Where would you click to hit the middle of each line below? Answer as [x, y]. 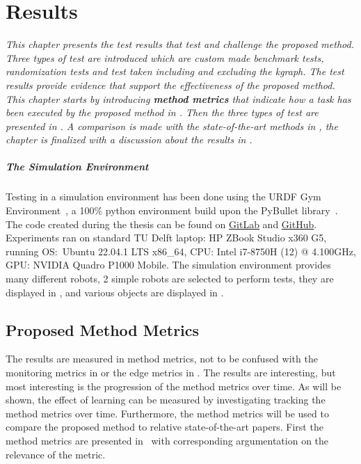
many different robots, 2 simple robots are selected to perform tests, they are [170, 278]
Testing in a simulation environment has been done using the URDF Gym [163, 197]
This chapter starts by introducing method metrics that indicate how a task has [178, 98]
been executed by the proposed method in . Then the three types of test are [162, 112]
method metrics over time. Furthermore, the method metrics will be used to [167, 413]
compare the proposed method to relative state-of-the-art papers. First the [165, 427]
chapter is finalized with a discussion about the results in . [129, 139]
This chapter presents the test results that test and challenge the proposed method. [180, 44]
